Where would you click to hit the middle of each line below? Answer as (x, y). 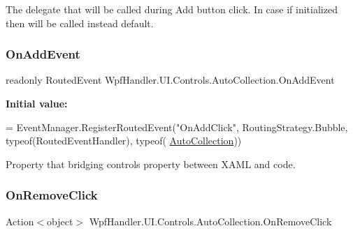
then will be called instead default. (80, 23)
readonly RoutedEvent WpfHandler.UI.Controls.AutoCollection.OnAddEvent (170, 80)
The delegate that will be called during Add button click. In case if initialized (172, 9)
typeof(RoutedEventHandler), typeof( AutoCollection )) (124, 141)
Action (20, 221)
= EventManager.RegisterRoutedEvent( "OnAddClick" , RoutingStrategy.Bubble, (177, 127)
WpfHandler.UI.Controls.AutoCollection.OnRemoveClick (210, 221)
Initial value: (37, 103)
